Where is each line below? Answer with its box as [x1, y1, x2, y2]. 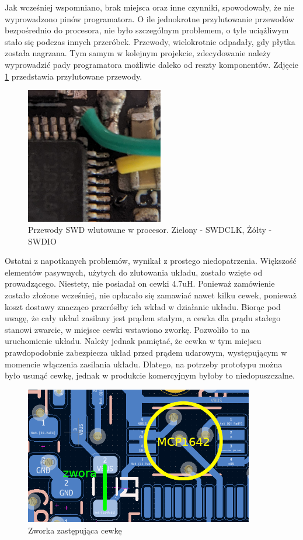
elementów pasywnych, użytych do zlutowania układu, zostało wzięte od [5, 266, 263, 278]
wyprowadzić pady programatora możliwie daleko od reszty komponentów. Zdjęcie [5, 58, 299, 70]
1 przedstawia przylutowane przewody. [5, 70, 142, 82]
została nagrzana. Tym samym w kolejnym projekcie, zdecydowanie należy [5, 47, 271, 59]
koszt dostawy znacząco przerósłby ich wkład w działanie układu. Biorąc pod [5, 300, 281, 312]
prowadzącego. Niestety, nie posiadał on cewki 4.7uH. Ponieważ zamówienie [5, 277, 275, 290]
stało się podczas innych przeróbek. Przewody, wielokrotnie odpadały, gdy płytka [5, 35, 295, 47]
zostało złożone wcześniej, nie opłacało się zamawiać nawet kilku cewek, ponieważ [5, 289, 297, 301]
